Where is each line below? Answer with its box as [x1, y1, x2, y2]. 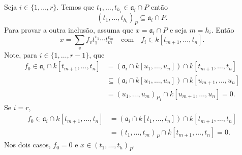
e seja [169, 24, 187, 35]
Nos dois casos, [4, 139, 51, 150]
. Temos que [56, 2, 95, 12]
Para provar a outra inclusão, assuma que [4, 24, 134, 35]
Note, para [4, 49, 37, 60]
